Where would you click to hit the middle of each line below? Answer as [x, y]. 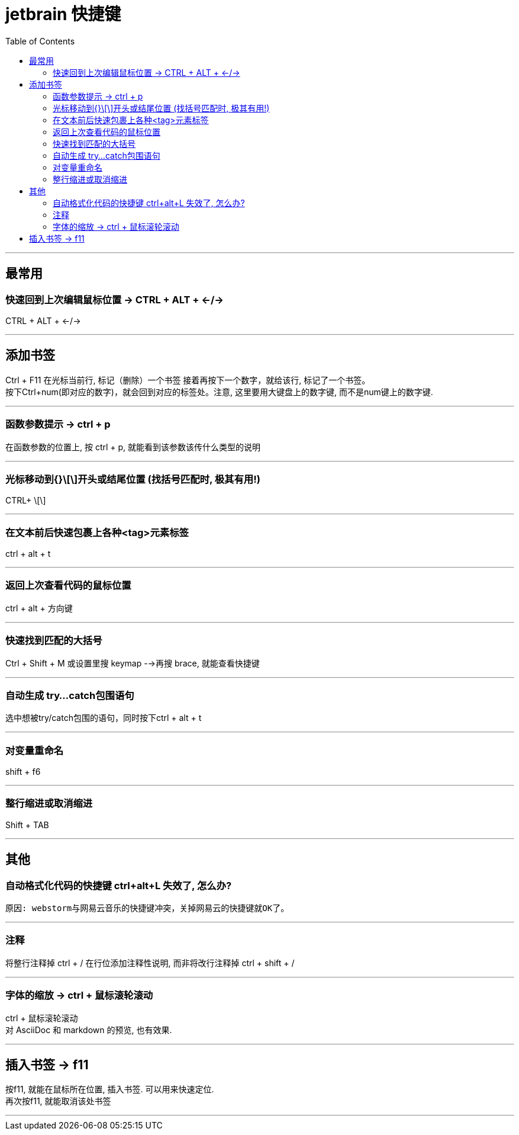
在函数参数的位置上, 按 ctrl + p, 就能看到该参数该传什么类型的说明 [133, 447]
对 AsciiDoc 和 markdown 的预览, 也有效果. [89, 1030]
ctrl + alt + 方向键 [39, 608]
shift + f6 [23, 772]
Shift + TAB [27, 825]
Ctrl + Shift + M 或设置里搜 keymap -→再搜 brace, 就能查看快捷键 [133, 663]
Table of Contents [40, 41]
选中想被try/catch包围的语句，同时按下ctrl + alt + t [104, 718]
